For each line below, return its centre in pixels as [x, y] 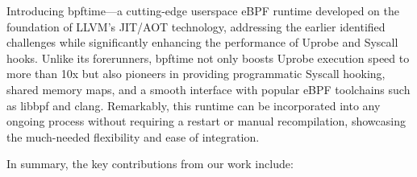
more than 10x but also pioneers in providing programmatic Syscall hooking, [196, 74]
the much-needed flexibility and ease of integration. [133, 136]
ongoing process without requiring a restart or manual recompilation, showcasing [206, 121]
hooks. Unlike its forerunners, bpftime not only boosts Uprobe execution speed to [208, 58]
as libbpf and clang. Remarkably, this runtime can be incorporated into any [194, 105]
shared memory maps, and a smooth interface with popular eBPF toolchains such [208, 89]
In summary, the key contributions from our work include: [150, 164]
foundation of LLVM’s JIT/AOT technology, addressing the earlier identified [196, 26]
